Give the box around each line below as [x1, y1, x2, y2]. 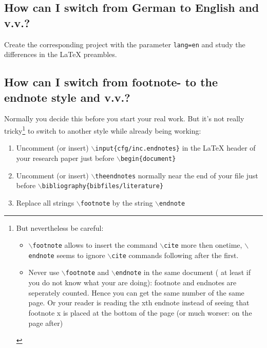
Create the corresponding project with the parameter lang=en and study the [4, 39, 245, 49]
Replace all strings [16, 197, 74, 208]
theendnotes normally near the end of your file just [95, 170, 258, 180]
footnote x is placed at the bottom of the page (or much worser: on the [28, 307, 252, 318]
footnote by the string [80, 197, 153, 208]
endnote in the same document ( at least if [115, 267, 251, 278]
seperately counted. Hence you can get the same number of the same [28, 287, 244, 298]
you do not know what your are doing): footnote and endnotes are [28, 277, 237, 288]
